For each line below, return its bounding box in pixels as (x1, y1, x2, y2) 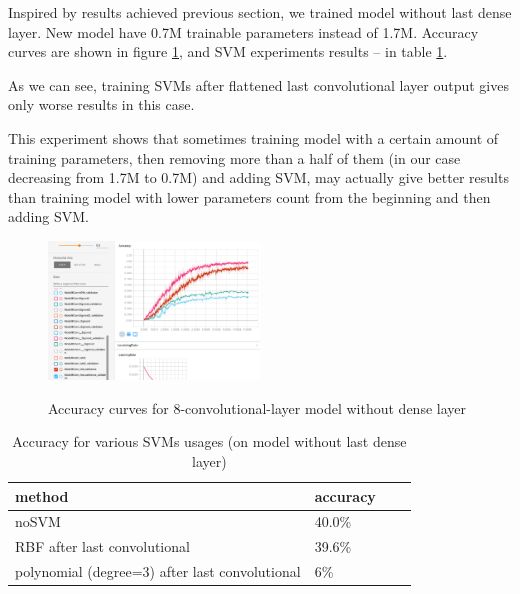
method (15, 485, 69, 506)
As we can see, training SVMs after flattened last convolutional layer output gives (8, 74, 509, 95)
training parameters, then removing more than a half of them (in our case (8, 147, 461, 168)
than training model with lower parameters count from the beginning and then (8, 186, 491, 207)
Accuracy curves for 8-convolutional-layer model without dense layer (48, 397, 466, 418)
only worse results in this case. (8, 94, 195, 115)
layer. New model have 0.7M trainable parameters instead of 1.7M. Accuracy (8, 21, 479, 42)
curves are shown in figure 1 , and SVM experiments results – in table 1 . (8, 41, 448, 62)
